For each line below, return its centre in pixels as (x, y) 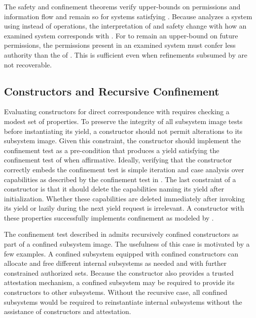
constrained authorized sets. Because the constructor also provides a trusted (119, 272)
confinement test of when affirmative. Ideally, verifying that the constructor (118, 160)
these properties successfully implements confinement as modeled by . (109, 217)
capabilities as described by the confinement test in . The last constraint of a (120, 179)
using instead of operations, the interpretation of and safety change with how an (125, 26)
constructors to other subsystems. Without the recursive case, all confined (116, 292)
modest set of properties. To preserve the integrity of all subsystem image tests (123, 121)
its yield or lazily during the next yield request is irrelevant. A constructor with (124, 208)
